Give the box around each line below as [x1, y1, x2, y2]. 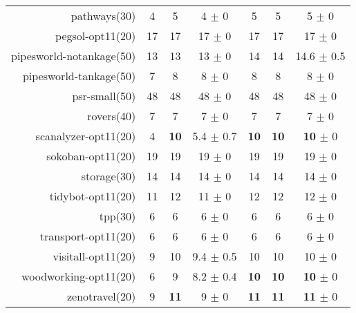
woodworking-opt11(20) [21, 268, 136, 284]
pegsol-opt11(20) [55, 28, 136, 44]
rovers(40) [87, 108, 136, 124]
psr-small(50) [72, 88, 136, 104]
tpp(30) [99, 208, 136, 224]
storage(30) [81, 168, 136, 184]
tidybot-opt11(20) [49, 188, 136, 204]
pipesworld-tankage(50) [22, 68, 136, 84]
